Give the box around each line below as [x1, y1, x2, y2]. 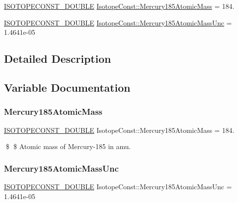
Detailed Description [4, 51, 111, 66]
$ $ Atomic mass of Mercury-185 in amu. [5, 141, 131, 152]
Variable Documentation [4, 79, 131, 95]
